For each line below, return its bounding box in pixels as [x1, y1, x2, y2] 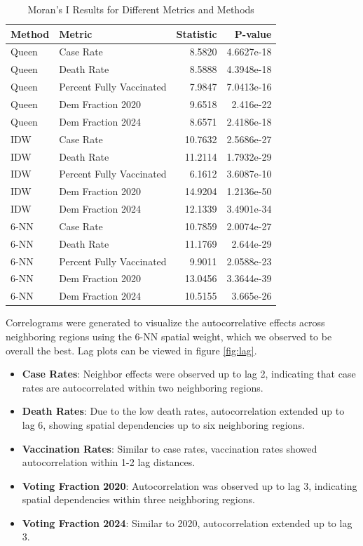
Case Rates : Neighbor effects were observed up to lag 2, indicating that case [22, 366, 356, 381]
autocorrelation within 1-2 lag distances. [22, 455, 196, 470]
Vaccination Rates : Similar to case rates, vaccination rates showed [22, 441, 317, 455]
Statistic [176, 26, 217, 41]
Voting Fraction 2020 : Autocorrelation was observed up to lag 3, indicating [22, 478, 357, 493]
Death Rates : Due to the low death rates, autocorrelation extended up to [22, 404, 345, 418]
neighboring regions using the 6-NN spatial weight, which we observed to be [6, 328, 332, 343]
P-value [234, 26, 272, 41]
